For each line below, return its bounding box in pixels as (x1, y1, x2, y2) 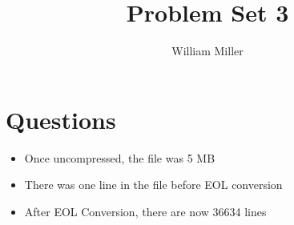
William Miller (171, 42, 244, 59)
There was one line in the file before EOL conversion (24, 176, 283, 193)
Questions (6, 102, 116, 135)
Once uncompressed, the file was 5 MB (24, 149, 215, 166)
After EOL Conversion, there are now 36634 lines (24, 203, 267, 219)
